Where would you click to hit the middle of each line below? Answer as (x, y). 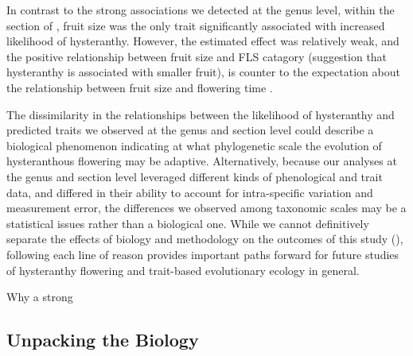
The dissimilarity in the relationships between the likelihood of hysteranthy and (201, 114)
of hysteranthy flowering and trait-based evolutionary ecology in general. (183, 270)
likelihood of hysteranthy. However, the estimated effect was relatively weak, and (203, 41)
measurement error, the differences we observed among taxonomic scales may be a (206, 208)
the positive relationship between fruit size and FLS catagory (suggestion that (197, 56)
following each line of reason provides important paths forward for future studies (203, 254)
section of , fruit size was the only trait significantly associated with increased (196, 25)
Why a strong (40, 297)
